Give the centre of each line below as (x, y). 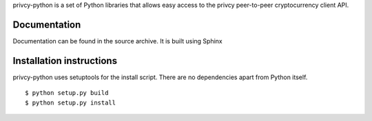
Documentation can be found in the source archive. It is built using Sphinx (118, 41)
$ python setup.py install (71, 102)
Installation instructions (65, 61)
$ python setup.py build (67, 93)
